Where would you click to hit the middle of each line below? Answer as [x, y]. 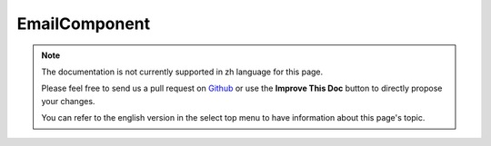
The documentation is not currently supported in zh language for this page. [182, 72]
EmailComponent [84, 24]
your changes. [68, 101]
